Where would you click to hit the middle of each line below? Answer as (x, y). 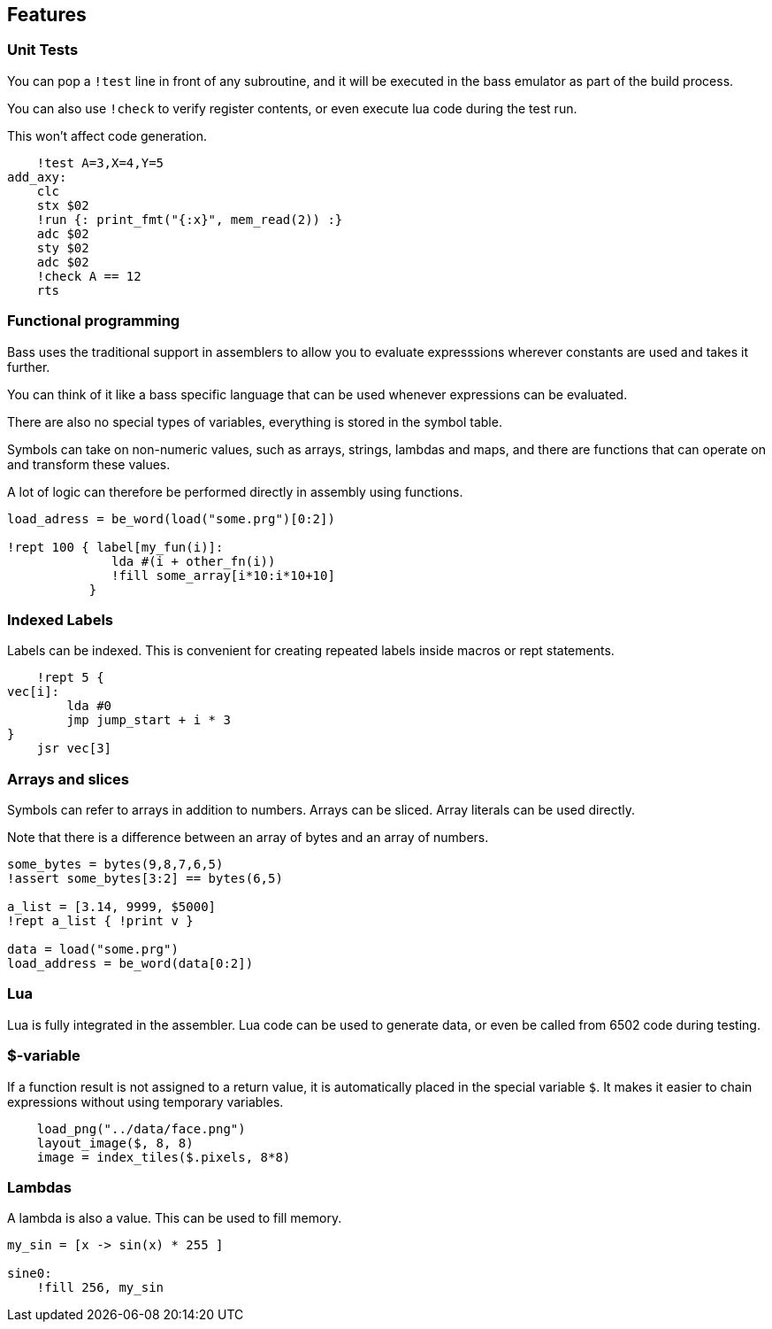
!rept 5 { (70, 678)
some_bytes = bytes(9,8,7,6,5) (115, 865)
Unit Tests (43, 50)
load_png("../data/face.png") (141, 1128)
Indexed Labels (61, 619)
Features (47, 15)
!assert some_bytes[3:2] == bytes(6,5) (145, 879)
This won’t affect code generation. (107, 135)
